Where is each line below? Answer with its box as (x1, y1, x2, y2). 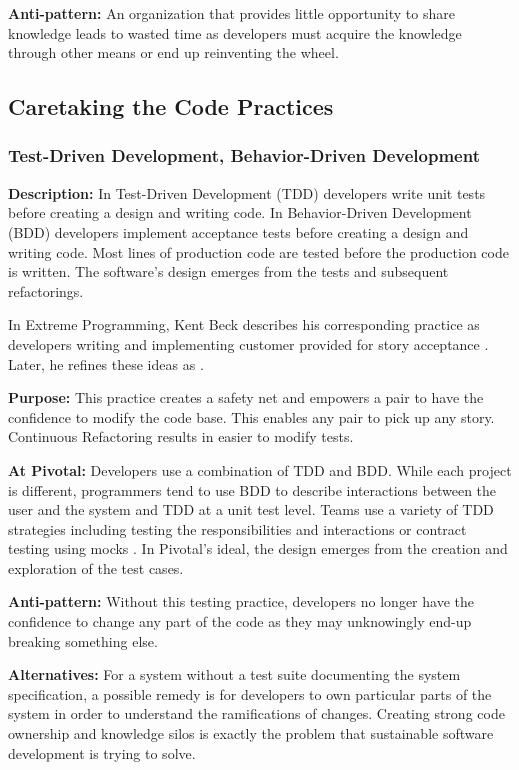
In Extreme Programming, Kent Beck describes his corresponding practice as (8, 314, 480, 335)
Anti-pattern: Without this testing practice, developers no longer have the (8, 591, 474, 612)
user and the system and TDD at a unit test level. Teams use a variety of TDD (8, 499, 494, 520)
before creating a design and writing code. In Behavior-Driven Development (8, 202, 472, 223)
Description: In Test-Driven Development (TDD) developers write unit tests (8, 182, 486, 203)
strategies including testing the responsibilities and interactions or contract (8, 518, 467, 539)
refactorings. (8, 280, 84, 301)
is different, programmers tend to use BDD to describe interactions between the (8, 479, 497, 500)
